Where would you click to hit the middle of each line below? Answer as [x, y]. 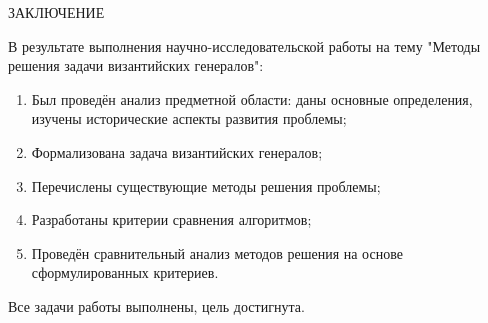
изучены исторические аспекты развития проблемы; [189, 118]
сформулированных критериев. [125, 272]
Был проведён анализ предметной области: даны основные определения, [252, 98]
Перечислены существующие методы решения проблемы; [206, 185]
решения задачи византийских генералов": [136, 65]
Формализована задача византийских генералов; [177, 151]
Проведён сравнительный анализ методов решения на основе [217, 252]
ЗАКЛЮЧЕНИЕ [56, 12]
